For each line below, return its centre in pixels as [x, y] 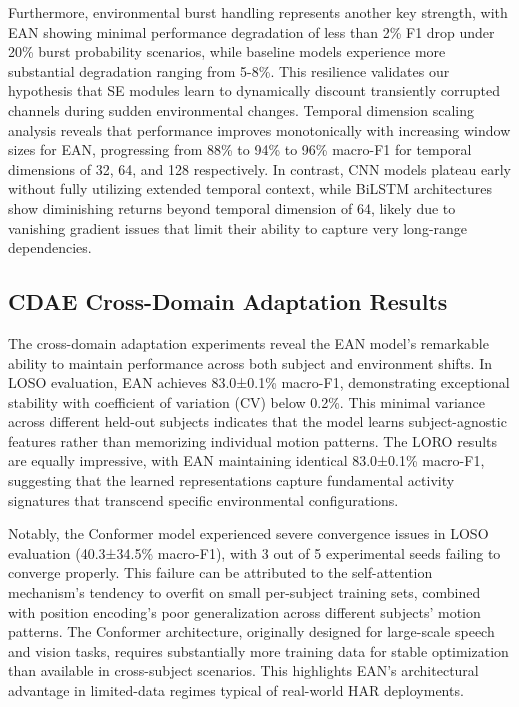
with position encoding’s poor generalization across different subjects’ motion [244, 611]
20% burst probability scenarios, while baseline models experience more [227, 51]
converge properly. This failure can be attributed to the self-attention [220, 572]
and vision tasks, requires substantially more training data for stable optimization [258, 650]
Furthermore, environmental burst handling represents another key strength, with [258, 12]
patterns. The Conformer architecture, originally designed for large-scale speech [251, 631]
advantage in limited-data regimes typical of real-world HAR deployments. [236, 690]
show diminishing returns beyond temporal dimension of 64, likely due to [232, 207]
